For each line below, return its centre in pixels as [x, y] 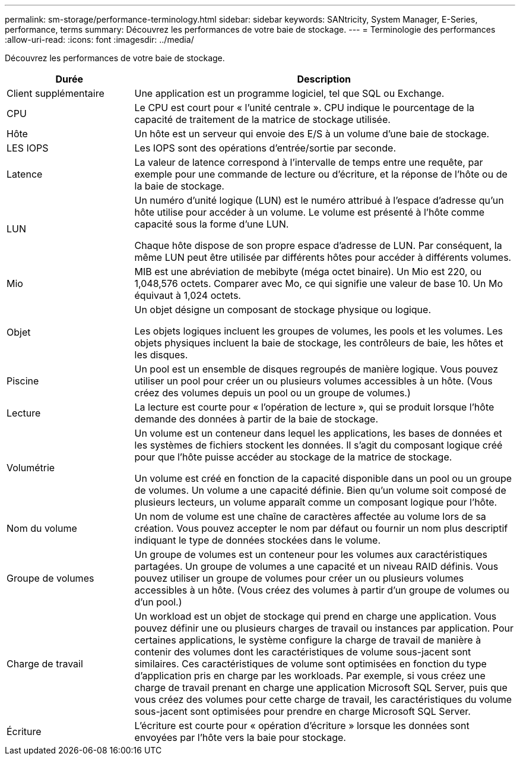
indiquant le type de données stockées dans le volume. [258, 540]
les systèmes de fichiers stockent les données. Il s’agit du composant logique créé [318, 445]
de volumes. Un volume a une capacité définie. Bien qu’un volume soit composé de [320, 490]
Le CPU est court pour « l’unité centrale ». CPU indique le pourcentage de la [305, 108]
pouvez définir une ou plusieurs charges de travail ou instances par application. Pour [324, 628]
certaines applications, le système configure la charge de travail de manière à [308, 640]
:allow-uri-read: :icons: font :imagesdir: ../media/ [99, 40]
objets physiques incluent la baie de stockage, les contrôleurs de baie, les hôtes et [319, 343]
